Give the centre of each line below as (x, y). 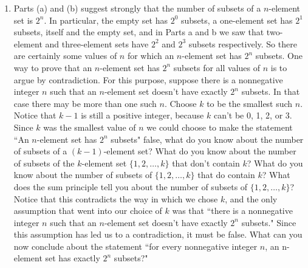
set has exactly (73, 258)
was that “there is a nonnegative (232, 211)
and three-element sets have (97, 43)
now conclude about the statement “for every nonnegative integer (135, 246)
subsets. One (279, 56)
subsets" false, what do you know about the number (207, 139)
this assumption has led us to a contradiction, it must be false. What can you (158, 234)
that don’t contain (206, 163)
